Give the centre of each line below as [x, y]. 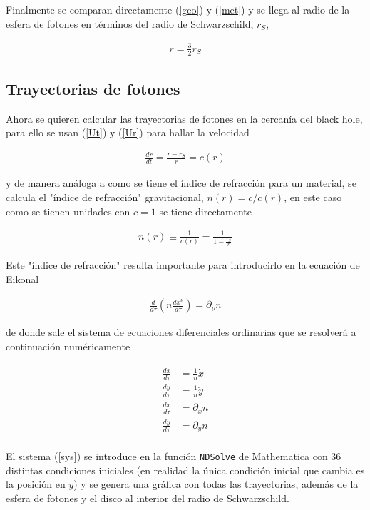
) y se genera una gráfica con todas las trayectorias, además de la [216, 484]
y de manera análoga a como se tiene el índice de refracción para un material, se [181, 183]
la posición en [36, 484]
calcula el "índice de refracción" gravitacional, [105, 197]
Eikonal [22, 279]
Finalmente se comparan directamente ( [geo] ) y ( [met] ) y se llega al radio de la [178, 9]
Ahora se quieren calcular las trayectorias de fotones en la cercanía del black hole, [184, 118]
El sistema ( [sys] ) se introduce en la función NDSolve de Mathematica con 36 [174, 456]
